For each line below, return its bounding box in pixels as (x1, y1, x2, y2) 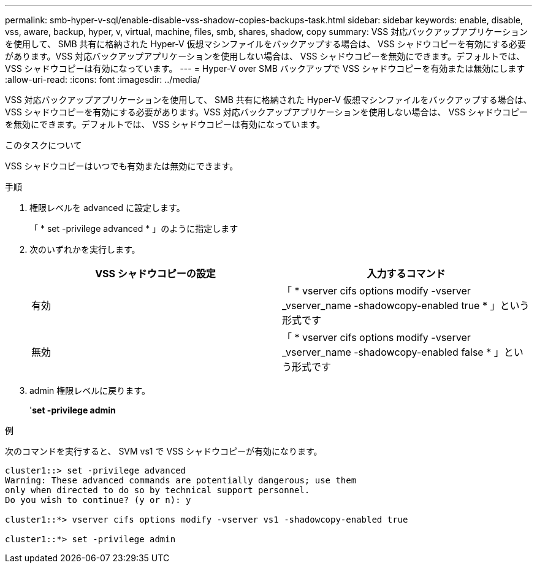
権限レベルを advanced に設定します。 (29, 202, 185, 213)
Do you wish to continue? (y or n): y (5, 495, 191, 505)
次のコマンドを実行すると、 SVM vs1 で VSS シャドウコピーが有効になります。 (5, 446, 322, 456)
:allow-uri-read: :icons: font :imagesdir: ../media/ (5, 74, 200, 85)
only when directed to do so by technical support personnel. (5, 485, 310, 495)
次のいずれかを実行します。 (29, 244, 140, 255)
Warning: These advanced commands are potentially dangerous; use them (5, 475, 357, 485)
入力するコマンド (367, 267, 446, 280)
